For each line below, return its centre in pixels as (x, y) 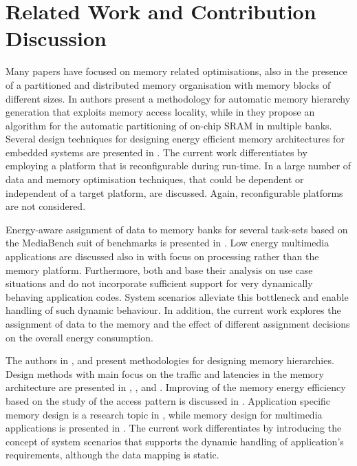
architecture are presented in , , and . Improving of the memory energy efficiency (176, 387)
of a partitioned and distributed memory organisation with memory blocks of (168, 84)
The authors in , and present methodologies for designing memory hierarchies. (170, 360)
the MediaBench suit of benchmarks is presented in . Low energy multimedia (167, 243)
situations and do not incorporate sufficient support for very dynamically (159, 283)
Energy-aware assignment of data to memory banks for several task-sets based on (177, 229)
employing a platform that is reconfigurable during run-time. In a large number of (178, 166)
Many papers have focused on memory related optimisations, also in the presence (176, 71)
